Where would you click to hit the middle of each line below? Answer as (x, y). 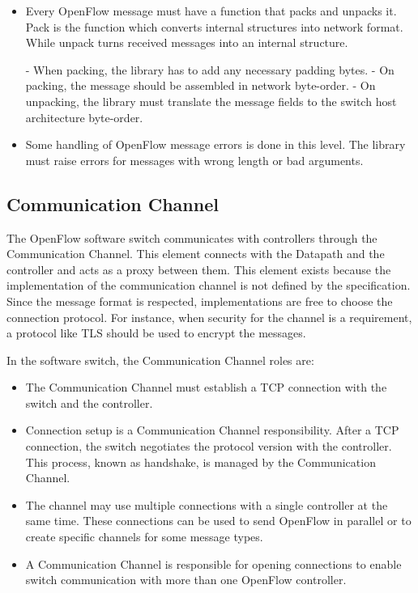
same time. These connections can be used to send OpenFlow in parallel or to (218, 521)
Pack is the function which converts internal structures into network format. (214, 26)
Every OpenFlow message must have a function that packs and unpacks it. (211, 11)
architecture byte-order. (84, 117)
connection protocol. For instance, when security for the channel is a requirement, (209, 317)
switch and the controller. (89, 402)
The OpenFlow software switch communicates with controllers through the (192, 237)
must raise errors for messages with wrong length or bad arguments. (194, 160)
